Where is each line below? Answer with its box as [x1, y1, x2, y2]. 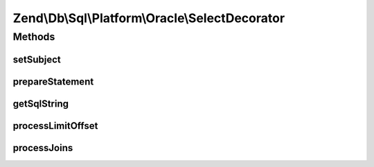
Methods [12, 30, 55, 43]
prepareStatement [12, 76, 94, 87]
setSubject [12, 53, 62, 65]
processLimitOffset [12, 120, 98, 132]
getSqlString [12, 98, 69, 109]
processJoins [12, 142, 73, 154]
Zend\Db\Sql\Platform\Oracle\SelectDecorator [12, 10, 285, 26]
